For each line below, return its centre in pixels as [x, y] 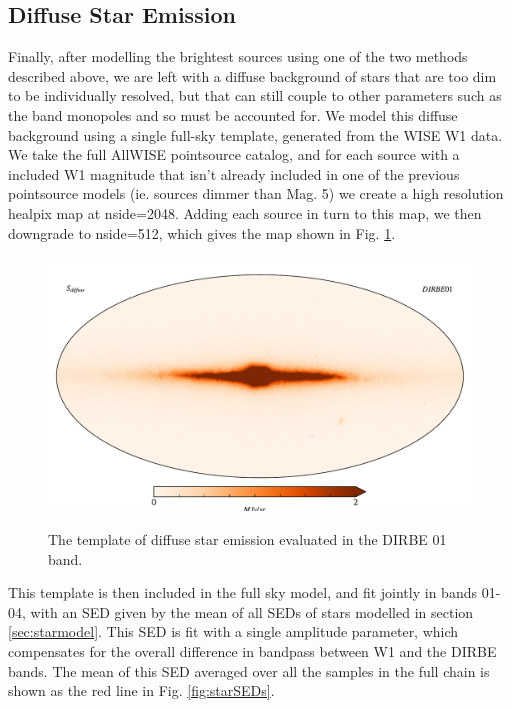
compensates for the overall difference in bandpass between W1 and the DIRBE [252, 650]
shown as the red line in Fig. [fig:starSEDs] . [141, 690]
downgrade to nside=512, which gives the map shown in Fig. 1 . [202, 232]
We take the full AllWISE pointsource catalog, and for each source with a [234, 154]
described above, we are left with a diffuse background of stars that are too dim [252, 75]
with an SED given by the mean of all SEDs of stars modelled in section [252, 611]
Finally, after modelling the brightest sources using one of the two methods [238, 56]
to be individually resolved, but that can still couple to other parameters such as [255, 95]
